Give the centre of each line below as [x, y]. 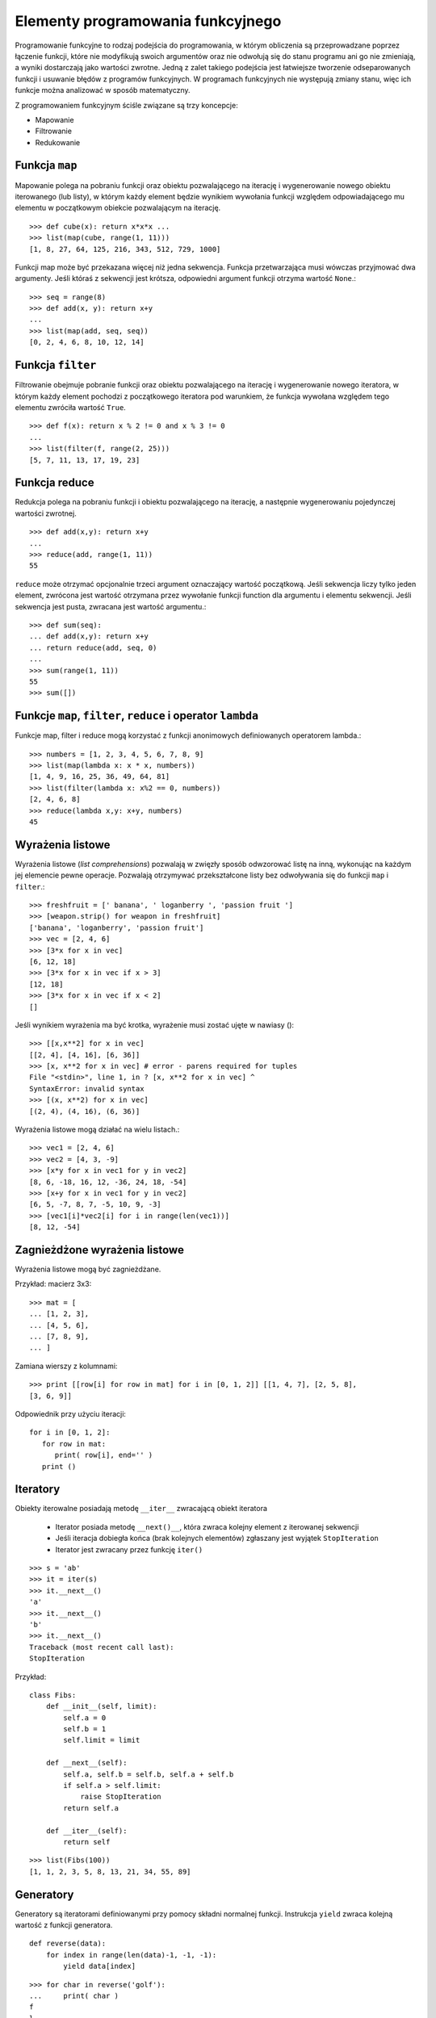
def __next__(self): [86, 1763]
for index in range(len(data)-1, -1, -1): [131, 1955]
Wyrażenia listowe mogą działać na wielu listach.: [97, 1129]
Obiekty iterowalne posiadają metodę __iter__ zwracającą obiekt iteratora [141, 1509]
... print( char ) [74, 1996]
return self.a [91, 1808]
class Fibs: [53, 1695]
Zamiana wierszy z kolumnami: [66, 1366]
